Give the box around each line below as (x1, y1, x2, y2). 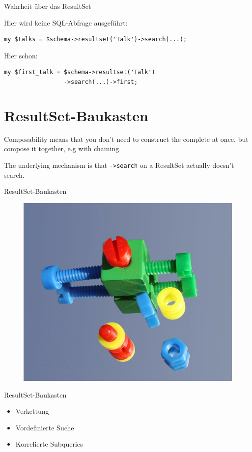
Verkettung (15, 406, 49, 416)
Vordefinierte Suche (15, 422, 74, 432)
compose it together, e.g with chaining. (4, 143, 121, 154)
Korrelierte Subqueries (15, 439, 83, 449)
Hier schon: (4, 50, 38, 60)
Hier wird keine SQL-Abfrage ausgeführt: (4, 17, 128, 27)
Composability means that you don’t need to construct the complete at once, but (4, 133, 249, 144)
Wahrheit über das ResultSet (4, 1, 91, 11)
